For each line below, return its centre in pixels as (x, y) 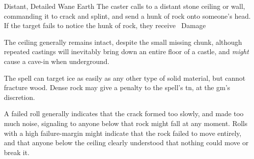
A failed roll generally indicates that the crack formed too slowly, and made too (124, 113)
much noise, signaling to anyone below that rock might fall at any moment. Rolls (126, 123)
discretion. (20, 97)
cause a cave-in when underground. (57, 61)
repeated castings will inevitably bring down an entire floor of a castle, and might (127, 51)
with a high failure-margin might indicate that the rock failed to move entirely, (123, 133)
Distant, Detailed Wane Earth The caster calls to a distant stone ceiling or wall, (125, 6)
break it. (17, 152)
